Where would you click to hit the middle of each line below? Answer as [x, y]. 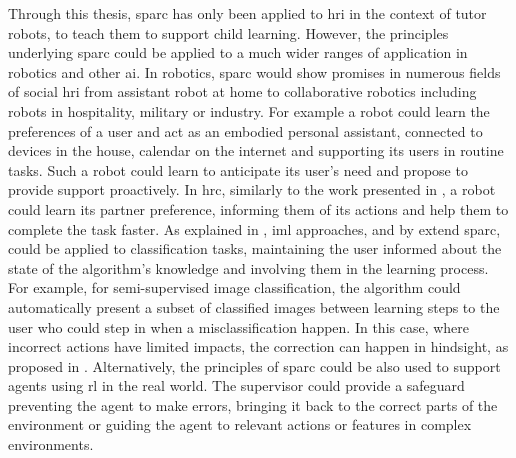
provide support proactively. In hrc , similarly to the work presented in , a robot [252, 189]
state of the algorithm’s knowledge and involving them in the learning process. [248, 267]
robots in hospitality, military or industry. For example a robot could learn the [249, 110]
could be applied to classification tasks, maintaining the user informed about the [255, 248]
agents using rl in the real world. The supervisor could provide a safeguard [236, 385]
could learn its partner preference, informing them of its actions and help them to [258, 208]
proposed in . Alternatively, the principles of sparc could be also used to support [254, 365]
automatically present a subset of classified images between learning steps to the [254, 306]
